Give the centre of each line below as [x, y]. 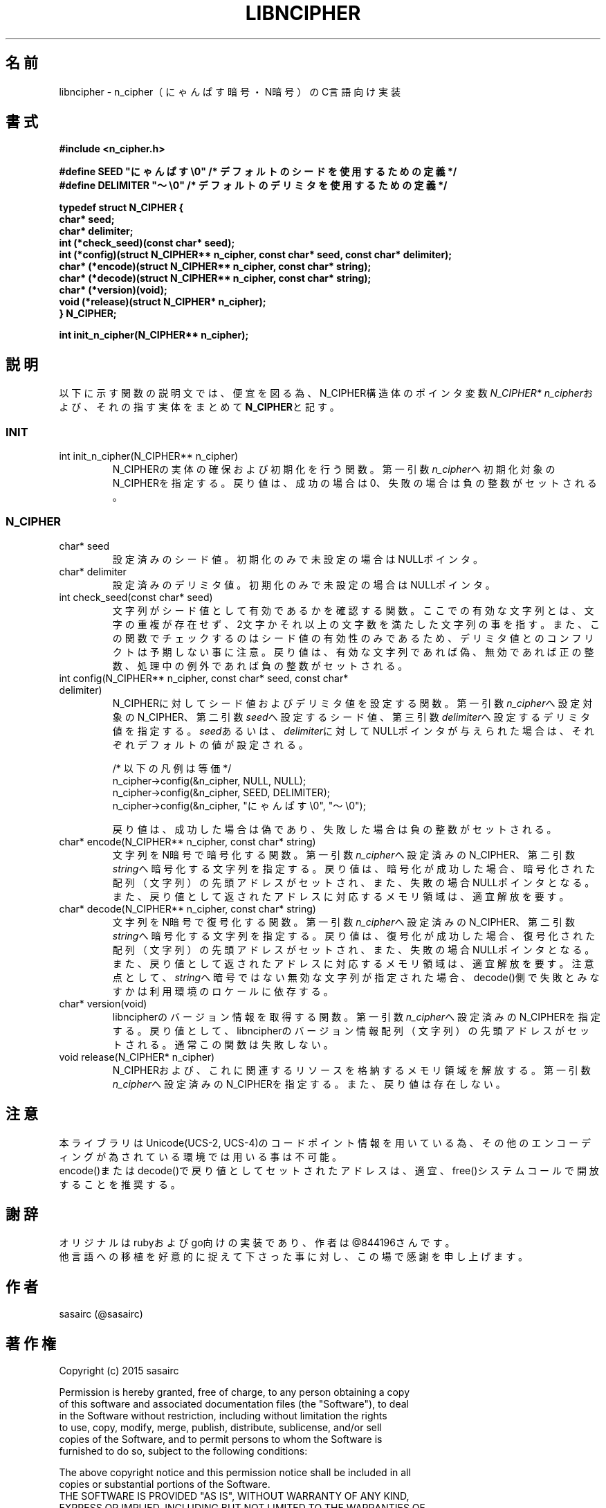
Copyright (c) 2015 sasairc [119, 1371]
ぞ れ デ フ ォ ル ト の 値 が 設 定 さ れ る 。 [210, 744]
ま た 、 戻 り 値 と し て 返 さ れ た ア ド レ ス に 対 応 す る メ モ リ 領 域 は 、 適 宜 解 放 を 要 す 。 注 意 [353, 963]
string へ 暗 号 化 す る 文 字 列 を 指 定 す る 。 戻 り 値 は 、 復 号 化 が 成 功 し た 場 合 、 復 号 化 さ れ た [354, 935]
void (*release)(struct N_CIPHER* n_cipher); [163, 302]
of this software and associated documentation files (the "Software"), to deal [234, 1404]
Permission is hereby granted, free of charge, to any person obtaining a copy [235, 1392]
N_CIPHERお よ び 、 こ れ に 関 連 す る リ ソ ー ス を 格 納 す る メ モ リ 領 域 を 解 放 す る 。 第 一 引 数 [351, 1070]
